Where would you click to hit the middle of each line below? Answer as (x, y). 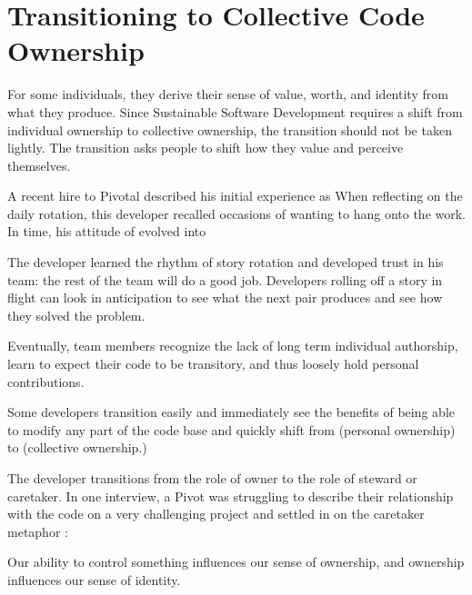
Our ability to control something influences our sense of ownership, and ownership (236, 562)
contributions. (46, 381)
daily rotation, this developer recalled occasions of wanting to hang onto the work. (237, 213)
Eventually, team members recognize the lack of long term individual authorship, (233, 346)
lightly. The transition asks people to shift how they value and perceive (206, 148)
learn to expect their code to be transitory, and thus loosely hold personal (213, 364)
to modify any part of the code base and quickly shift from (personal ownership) (231, 429)
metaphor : (38, 531)
